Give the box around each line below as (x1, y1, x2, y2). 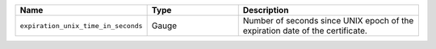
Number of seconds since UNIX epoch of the (242, 15, 414, 26)
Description (242, 5, 289, 15)
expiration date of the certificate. (242, 25, 367, 36)
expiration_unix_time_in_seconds (19, 21, 143, 30)
